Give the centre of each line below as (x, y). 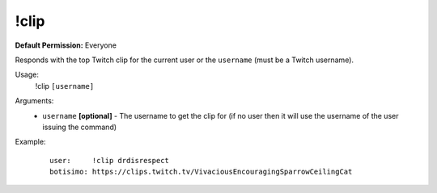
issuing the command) (80, 127)
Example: (30, 142)
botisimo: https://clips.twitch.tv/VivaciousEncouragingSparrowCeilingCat (201, 172)
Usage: (27, 75)
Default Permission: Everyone (66, 45)
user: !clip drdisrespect (110, 160)
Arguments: (34, 101)
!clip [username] (65, 86)
